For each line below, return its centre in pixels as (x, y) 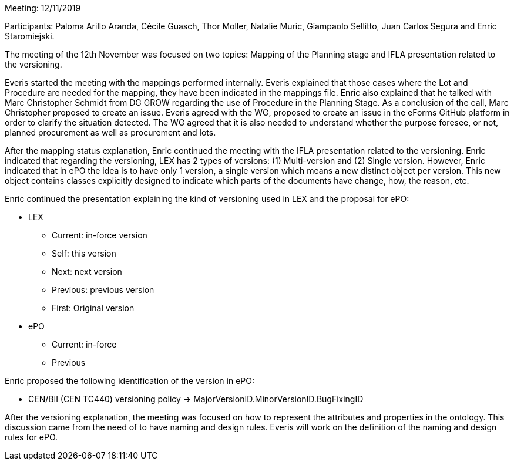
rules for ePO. (31, 437)
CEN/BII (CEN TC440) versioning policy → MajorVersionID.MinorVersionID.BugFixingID (196, 399)
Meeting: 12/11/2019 (43, 8)
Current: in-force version (100, 235)
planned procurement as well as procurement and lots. (110, 132)
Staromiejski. (30, 36)
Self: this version (84, 253)
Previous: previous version (103, 290)
